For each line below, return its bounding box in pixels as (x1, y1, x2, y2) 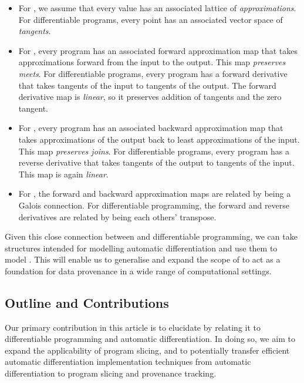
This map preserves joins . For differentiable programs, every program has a (18, 145, 289, 157)
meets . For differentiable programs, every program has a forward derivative (18, 67, 288, 79)
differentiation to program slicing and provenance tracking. (5, 367, 217, 379)
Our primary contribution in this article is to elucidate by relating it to (5, 321, 261, 333)
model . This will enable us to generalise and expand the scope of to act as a (5, 253, 281, 266)
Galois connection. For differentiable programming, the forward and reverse (18, 199, 290, 211)
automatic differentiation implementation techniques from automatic (5, 355, 251, 368)
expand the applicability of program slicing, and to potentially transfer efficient (5, 344, 290, 356)
